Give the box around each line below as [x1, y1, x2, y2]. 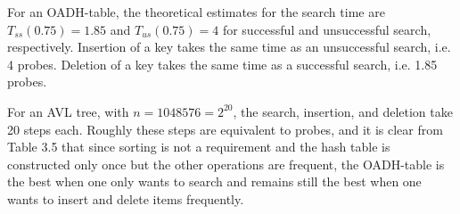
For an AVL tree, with [7, 102, 129, 120]
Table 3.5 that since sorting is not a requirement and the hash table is [7, 137, 390, 156]
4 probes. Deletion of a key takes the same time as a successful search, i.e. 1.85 [7, 54, 438, 73]
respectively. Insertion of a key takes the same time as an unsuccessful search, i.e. [7, 37, 451, 56]
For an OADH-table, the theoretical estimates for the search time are [7, 3, 385, 21]
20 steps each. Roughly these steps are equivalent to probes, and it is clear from [7, 119, 443, 138]
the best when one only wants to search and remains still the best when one [7, 172, 422, 191]
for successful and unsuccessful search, [222, 20, 431, 38]
